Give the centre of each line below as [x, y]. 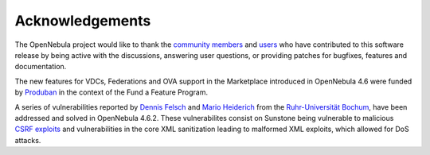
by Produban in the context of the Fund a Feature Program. [111, 92]
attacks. [28, 140]
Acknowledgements [83, 21]
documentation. [41, 67]
